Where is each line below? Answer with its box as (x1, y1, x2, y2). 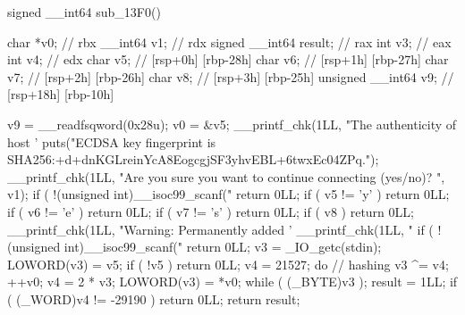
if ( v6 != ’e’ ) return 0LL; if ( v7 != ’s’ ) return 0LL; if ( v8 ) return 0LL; (7, 202, 414, 220)
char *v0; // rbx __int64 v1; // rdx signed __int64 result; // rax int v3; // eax (7, 32, 452, 51)
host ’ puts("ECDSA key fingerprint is (7, 132, 216, 151)
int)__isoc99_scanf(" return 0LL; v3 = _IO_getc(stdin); (63, 237, 382, 256)
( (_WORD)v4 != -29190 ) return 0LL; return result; (7, 289, 300, 308)
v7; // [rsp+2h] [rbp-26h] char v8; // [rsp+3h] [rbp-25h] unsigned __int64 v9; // (7, 67, 454, 86)
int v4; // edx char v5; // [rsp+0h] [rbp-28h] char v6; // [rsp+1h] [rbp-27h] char (7, 50, 449, 69)
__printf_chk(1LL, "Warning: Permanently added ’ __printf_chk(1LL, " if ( (7, 220, 434, 238)
